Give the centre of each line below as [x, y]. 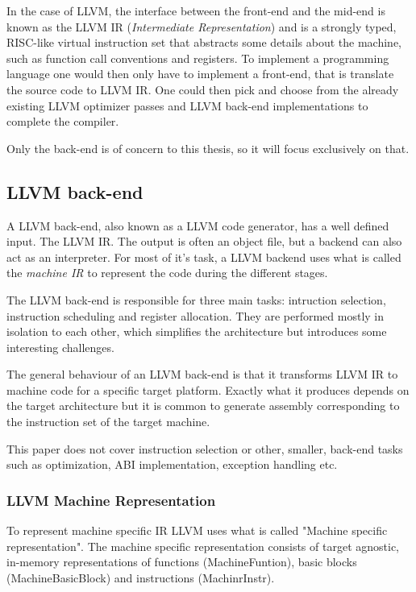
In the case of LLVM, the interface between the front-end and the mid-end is [196, 10]
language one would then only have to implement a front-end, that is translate [200, 74]
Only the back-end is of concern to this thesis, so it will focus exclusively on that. [208, 148]
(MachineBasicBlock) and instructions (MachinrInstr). [141, 577]
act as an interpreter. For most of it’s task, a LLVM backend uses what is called [204, 257]
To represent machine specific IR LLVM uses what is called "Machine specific [197, 530]
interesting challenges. [60, 347]
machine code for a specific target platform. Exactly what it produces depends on [208, 389]
